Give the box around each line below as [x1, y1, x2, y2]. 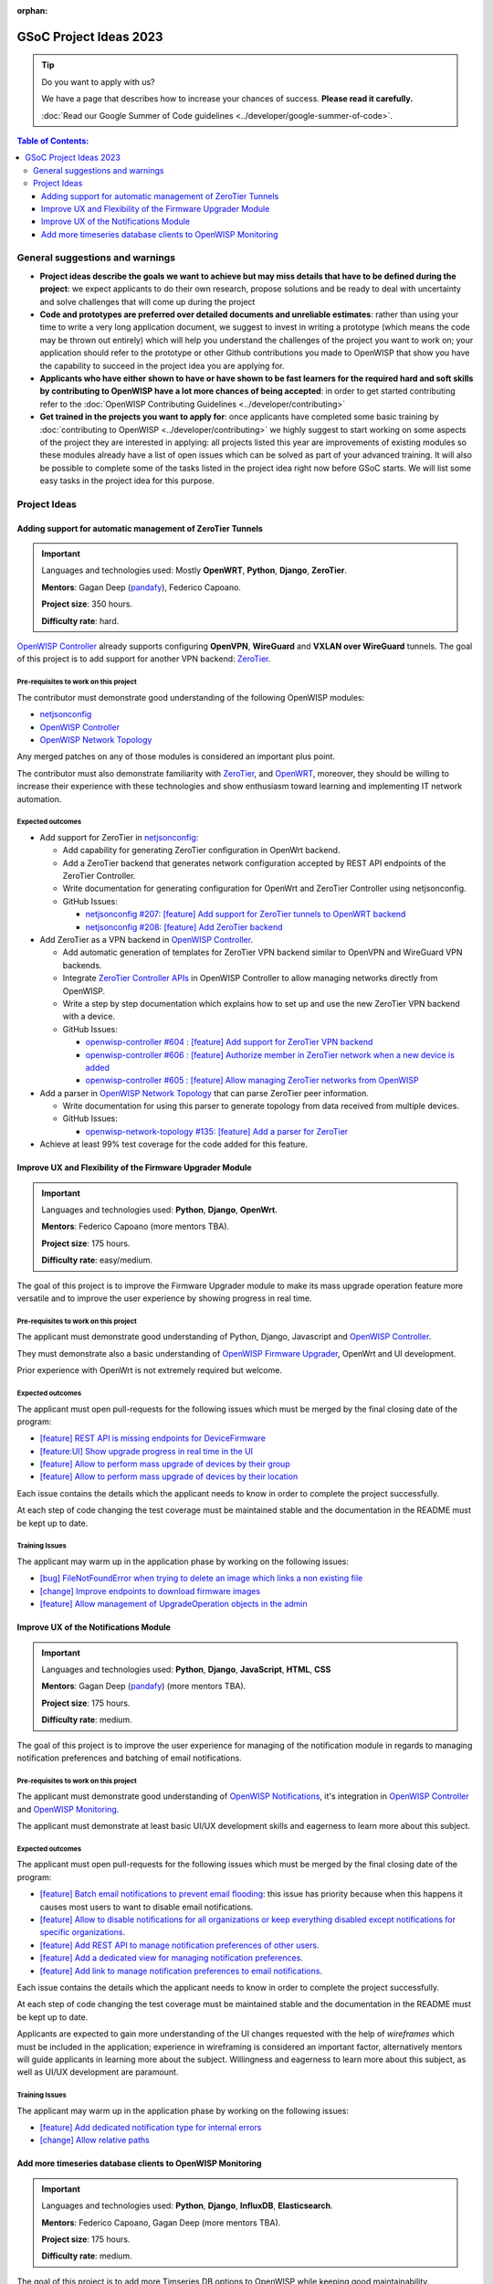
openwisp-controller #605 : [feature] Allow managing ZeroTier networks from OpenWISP [85, 1074, 419, 1086]
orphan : [16, 5, 48, 16]
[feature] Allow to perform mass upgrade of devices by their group [39, 1458, 291, 1470]
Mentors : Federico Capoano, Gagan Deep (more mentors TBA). [41, 2216, 281, 2228]
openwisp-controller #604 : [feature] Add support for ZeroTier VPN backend [85, 1037, 373, 1048]
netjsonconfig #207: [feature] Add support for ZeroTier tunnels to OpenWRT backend [85, 909, 406, 920]
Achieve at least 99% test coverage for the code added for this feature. [39, 1138, 309, 1150]
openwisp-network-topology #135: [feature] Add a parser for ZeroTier [85, 1126, 349, 1137]
